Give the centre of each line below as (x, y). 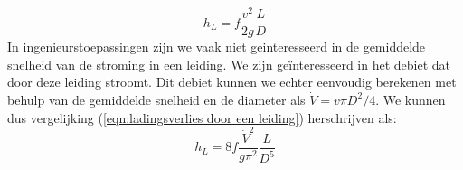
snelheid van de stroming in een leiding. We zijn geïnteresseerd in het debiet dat (229, 64)
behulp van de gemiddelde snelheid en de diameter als (156, 99)
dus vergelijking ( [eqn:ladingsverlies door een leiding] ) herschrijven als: (202, 117)
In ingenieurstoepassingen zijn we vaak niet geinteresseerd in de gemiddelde (217, 47)
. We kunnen (411, 99)
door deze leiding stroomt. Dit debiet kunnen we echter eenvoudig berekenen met (232, 82)
